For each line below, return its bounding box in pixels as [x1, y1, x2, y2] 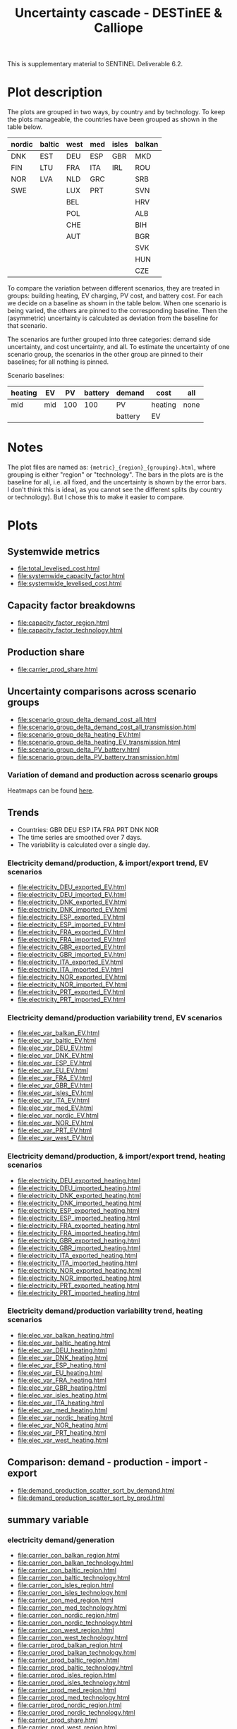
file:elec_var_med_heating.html [17, 1405, 108, 1415]
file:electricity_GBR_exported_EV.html [17, 943, 126, 951]
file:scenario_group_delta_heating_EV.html [17, 730, 141, 738]
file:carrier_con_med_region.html [17, 1596, 114, 1605]
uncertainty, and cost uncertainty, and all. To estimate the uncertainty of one [7, 343, 230, 351]
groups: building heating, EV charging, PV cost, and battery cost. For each [7, 291, 224, 300]
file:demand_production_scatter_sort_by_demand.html [17, 1486, 175, 1494]
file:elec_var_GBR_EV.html [17, 1081, 93, 1090]
